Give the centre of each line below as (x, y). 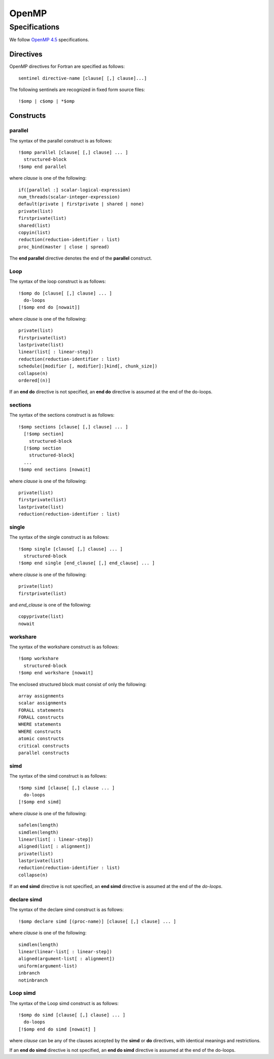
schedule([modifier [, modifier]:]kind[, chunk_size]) (88, 366)
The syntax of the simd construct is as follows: (58, 776)
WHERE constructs (40, 731)
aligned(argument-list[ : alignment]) (67, 959)
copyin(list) (35, 232)
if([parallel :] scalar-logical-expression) (75, 190)
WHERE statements (40, 724)
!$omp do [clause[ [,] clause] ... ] (65, 293)
